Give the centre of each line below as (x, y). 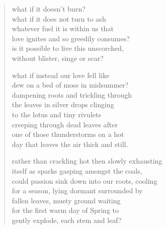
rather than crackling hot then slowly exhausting (87, 161)
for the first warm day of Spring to (65, 210)
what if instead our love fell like (61, 75)
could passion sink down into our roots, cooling (85, 180)
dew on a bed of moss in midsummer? (70, 85)
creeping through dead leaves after (65, 124)
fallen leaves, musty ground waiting (66, 200)
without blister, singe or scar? (58, 58)
